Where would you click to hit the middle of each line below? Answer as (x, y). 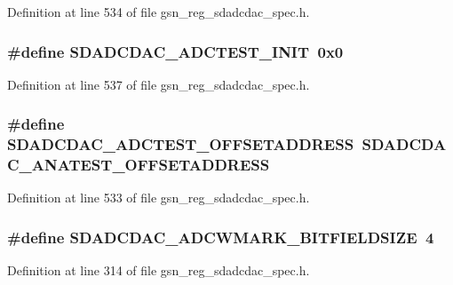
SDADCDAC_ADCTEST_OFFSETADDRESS (181, 144)
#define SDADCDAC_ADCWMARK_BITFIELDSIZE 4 (221, 237)
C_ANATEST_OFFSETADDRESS (139, 165)
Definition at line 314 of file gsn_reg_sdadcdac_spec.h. (159, 270)
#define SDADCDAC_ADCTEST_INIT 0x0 (175, 51)
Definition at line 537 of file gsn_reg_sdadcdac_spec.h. (159, 84)
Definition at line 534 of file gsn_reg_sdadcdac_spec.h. (159, 12)
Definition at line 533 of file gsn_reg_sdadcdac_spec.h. (159, 198)
